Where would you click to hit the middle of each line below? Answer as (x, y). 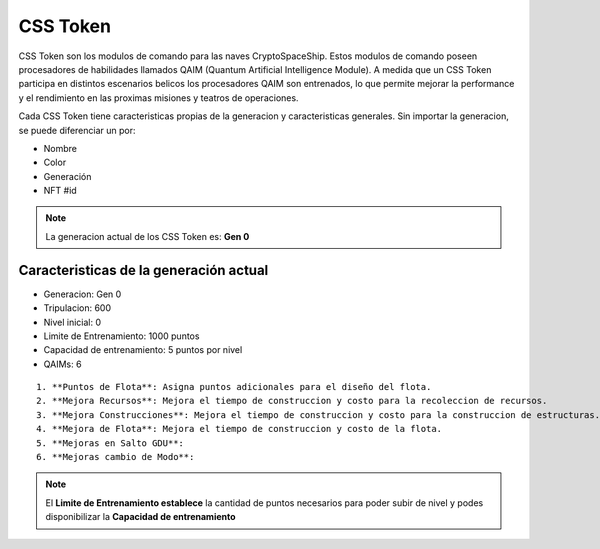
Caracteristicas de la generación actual (143, 270)
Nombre (60, 148)
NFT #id (60, 191)
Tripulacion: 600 (77, 308)
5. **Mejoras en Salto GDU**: (110, 443)
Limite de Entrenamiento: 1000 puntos (121, 336)
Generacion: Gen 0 (82, 294)
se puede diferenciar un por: (77, 130)
